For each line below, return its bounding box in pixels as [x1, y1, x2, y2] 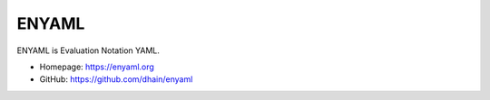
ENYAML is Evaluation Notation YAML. [16, 45, 161, 56]
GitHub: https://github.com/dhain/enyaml [39, 74, 193, 85]
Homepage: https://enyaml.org [39, 61, 154, 72]
